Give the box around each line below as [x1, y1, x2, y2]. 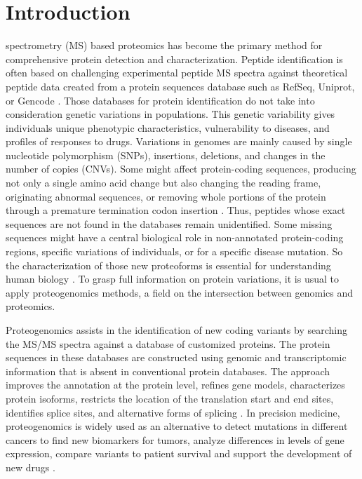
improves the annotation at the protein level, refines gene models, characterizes [6, 377, 345, 392]
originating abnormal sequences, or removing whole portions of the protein [6, 189, 326, 203]
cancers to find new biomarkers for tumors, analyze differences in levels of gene [6, 432, 344, 447]
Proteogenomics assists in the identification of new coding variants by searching [6, 323, 347, 337]
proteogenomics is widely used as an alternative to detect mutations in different [6, 419, 348, 433]
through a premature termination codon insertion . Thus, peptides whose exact [6, 203, 346, 217]
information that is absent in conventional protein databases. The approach [6, 363, 330, 378]
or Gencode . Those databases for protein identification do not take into [6, 93, 315, 107]
